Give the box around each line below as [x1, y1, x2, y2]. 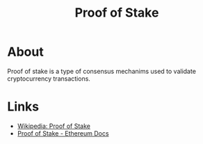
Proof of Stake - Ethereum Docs [17, 129, 109, 137]
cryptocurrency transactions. [7, 74, 90, 83]
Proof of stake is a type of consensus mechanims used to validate [7, 67, 197, 75]
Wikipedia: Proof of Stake [17, 122, 91, 130]
